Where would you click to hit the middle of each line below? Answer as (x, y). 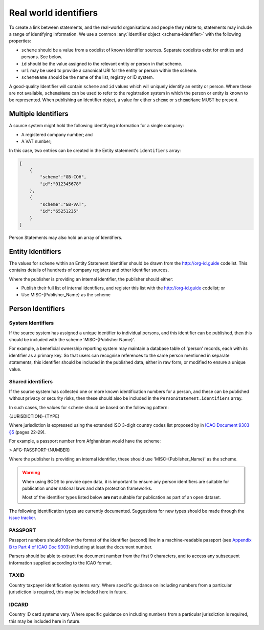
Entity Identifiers (35, 251)
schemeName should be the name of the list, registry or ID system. (88, 77)
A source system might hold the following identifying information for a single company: (97, 126)
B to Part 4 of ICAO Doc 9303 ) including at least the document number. (81, 547)
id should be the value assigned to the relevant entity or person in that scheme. (102, 64)
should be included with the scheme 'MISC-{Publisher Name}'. (72, 340)
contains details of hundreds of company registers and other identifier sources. (89, 270)
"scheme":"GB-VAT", (63, 204)
